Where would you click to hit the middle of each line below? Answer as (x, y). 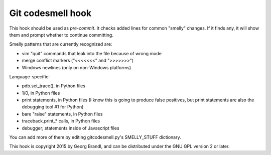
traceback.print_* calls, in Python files (61, 121)
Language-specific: (30, 76)
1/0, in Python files (41, 93)
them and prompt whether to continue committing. (61, 35)
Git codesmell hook (50, 13)
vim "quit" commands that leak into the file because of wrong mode (92, 53)
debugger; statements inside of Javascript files (71, 128)
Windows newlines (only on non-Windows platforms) (77, 67)
